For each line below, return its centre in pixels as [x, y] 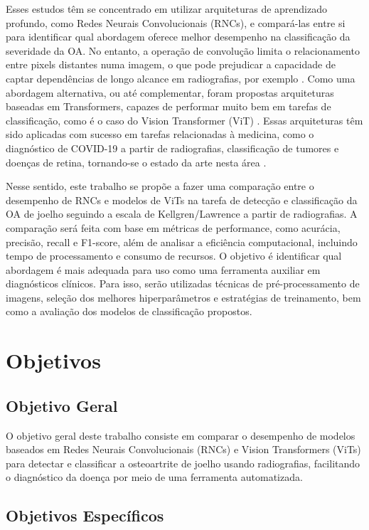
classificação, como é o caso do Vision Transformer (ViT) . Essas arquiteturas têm [184, 120]
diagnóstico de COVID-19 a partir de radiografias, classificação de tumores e [172, 148]
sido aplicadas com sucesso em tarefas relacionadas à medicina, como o [160, 134]
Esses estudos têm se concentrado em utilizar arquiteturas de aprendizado [167, 9]
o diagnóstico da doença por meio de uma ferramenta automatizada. [154, 477]
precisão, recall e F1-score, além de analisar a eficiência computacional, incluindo [182, 242]
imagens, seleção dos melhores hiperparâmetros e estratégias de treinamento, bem [183, 297]
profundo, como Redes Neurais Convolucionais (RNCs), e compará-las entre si [176, 22]
